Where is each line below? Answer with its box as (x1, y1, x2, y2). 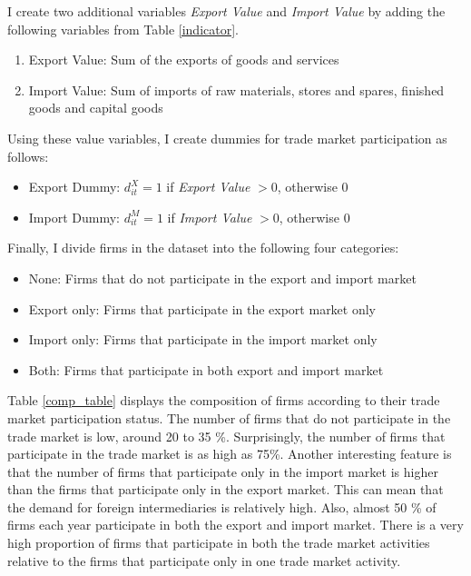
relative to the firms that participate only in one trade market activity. (7, 551, 401, 570)
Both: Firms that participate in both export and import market (28, 360, 384, 379)
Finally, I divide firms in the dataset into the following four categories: (7, 238, 399, 257)
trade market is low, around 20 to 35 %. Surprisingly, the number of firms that (7, 426, 446, 445)
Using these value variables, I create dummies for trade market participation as (7, 128, 447, 147)
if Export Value (166, 177, 250, 196)
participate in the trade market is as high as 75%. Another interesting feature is (7, 444, 452, 463)
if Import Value (167, 207, 252, 226)
